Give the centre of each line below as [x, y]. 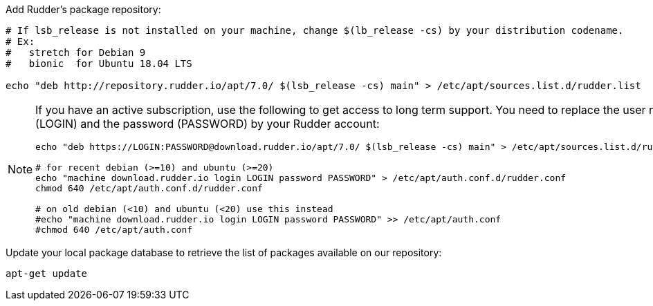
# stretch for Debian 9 [76, 52]
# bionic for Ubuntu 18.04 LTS [99, 64]
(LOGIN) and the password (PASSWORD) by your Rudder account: [208, 124]
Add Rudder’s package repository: [83, 9]
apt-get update [47, 274]
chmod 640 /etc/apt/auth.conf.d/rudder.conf [149, 188]
